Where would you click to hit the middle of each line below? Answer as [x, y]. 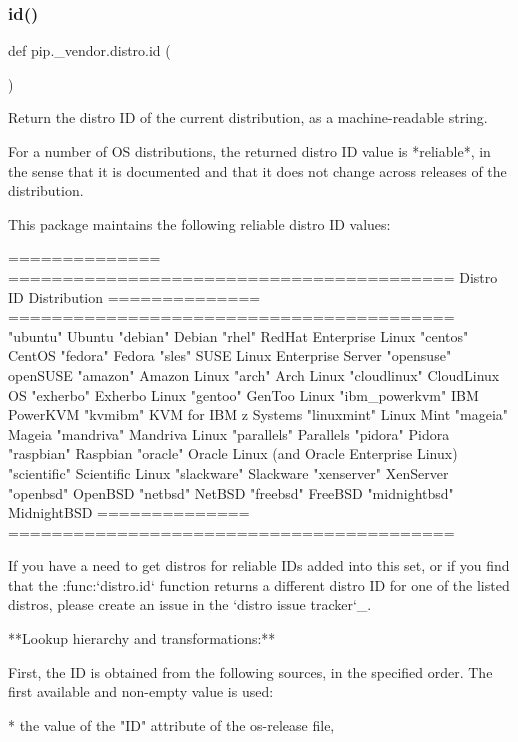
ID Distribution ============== [134, 296]
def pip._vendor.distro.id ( [89, 50]
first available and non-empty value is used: [141, 691]
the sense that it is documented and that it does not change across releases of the [257, 170]
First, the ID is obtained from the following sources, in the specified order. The [250, 671]
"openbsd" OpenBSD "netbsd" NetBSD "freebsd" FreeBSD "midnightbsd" [231, 492]
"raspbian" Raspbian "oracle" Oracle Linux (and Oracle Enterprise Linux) [233, 453]
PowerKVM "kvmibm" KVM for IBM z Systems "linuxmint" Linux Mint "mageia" [258, 414]
